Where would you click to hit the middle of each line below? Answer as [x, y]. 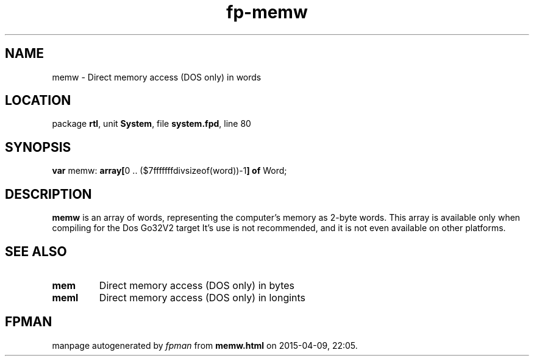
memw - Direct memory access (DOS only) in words [157, 77]
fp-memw [267, 12]
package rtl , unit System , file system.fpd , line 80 [151, 124]
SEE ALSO [36, 251]
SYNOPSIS [38, 147]
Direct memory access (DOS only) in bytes [197, 285]
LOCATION [38, 101]
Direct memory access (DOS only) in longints [202, 297]
